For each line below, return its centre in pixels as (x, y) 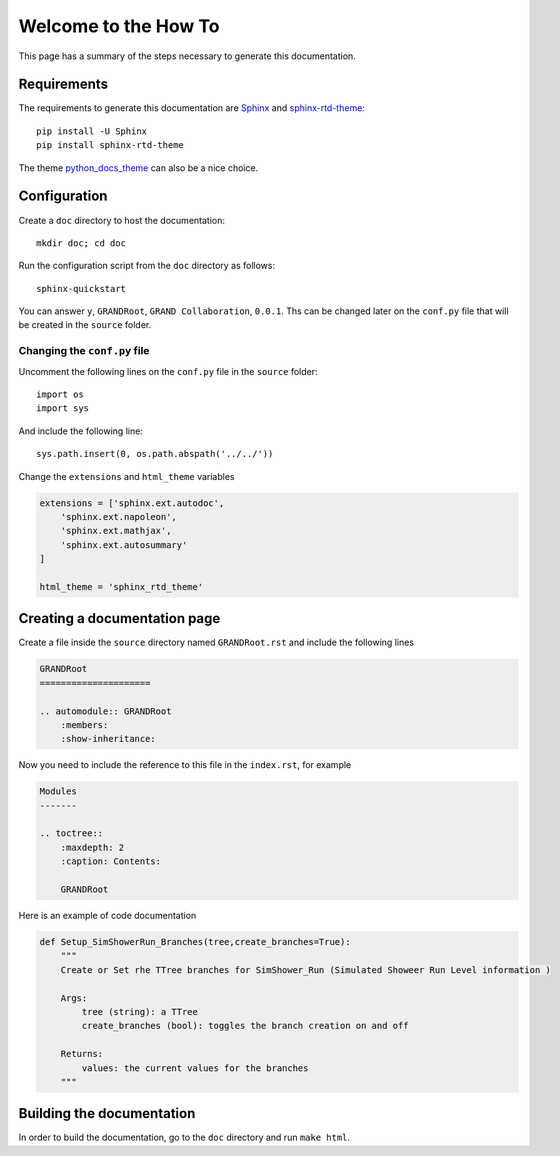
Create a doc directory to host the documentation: (121, 220)
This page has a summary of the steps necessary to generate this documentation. (187, 56)
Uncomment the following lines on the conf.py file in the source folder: (168, 371)
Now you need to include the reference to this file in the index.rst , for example (185, 765)
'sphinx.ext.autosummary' (124, 544)
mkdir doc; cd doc (81, 243)
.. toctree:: (71, 833)
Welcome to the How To (119, 26)
